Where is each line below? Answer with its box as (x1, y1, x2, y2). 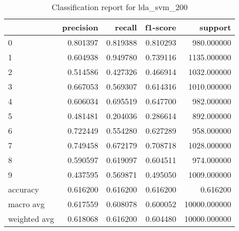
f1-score (145, 21, 177, 33)
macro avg (8, 198, 45, 210)
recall (115, 21, 137, 33)
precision (62, 21, 98, 33)
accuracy (8, 183, 39, 195)
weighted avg (8, 213, 54, 224)
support (200, 21, 231, 33)
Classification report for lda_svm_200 (52, 1, 188, 13)
